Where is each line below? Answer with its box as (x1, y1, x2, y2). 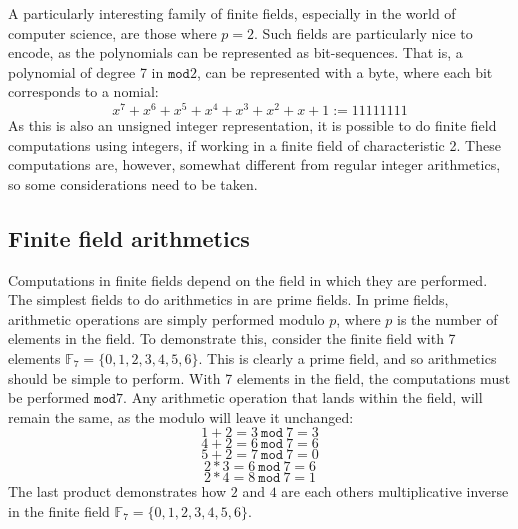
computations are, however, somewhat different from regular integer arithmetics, (8, 154, 501, 175)
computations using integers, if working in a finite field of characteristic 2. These (8, 134, 501, 155)
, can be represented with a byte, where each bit (196, 61, 493, 82)
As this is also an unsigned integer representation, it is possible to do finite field (8, 115, 497, 136)
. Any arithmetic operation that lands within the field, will (123, 387, 483, 408)
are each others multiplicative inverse (281, 481, 509, 502)
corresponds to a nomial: (8, 81, 159, 102)
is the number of (396, 308, 498, 329)
